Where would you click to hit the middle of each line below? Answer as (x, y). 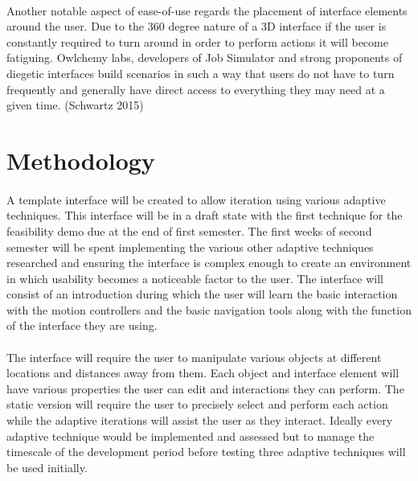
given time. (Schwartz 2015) (75, 105)
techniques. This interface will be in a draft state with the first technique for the (205, 215)
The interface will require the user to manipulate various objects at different (194, 357)
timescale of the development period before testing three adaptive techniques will (206, 452)
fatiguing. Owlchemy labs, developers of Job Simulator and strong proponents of (205, 58)
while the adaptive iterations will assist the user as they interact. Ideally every (200, 420)
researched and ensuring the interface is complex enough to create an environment (209, 263)
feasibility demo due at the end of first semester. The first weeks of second (189, 230)
